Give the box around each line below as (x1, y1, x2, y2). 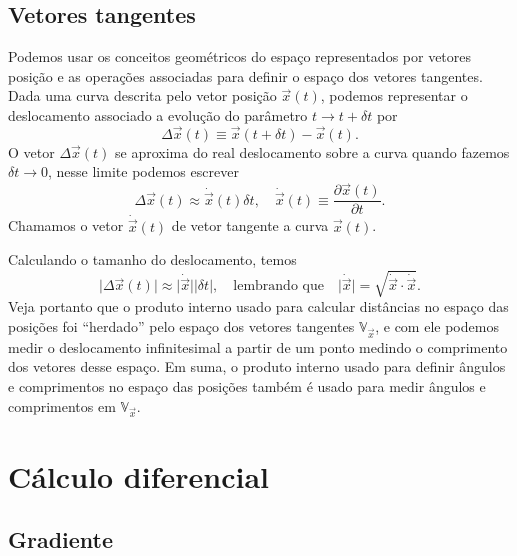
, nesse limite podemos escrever (48, 161, 239, 182)
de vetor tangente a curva (171, 215, 329, 236)
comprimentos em (8, 395, 116, 416)
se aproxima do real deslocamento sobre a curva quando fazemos (115, 141, 510, 162)
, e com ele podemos (375, 316, 499, 337)
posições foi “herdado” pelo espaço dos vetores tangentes (8, 316, 355, 337)
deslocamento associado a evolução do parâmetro (8, 104, 308, 125)
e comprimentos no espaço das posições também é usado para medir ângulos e (8, 375, 486, 396)
